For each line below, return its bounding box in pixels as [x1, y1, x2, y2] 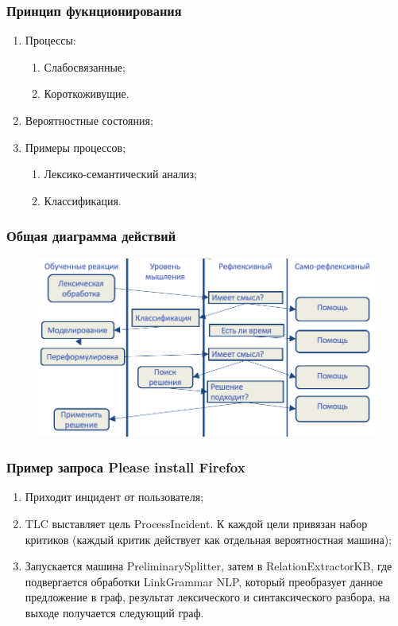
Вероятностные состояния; [25, 112, 153, 128]
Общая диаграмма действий [6, 226, 176, 246]
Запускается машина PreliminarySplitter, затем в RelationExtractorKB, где [25, 558, 392, 574]
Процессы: [25, 32, 76, 49]
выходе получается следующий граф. [25, 604, 204, 620]
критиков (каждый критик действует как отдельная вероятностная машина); [25, 531, 392, 547]
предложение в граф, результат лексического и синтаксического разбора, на [25, 589, 390, 605]
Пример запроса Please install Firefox [6, 457, 245, 477]
